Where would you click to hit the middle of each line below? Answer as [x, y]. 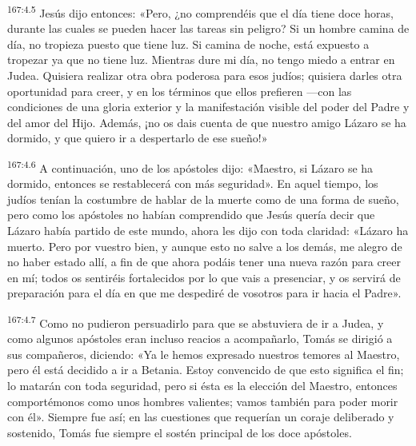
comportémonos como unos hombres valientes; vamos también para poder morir [203, 401]
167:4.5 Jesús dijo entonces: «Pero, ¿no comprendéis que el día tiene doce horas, [200, 12]
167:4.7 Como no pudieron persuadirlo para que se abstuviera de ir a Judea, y [196, 322]
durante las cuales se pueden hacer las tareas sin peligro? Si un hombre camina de [208, 28]
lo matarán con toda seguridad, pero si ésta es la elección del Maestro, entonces [202, 386]
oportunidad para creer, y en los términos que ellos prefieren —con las [180, 91]
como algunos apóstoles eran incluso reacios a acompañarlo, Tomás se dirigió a [200, 338]
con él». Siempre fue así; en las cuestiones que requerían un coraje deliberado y [201, 417]
